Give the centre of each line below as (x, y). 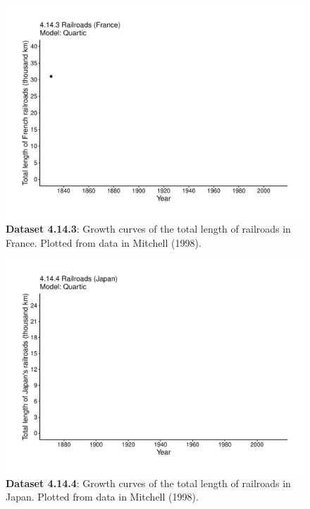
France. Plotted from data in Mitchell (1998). (104, 242)
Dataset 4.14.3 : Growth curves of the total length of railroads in (148, 229)
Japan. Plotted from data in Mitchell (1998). (102, 497)
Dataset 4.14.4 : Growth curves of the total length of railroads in (148, 483)
